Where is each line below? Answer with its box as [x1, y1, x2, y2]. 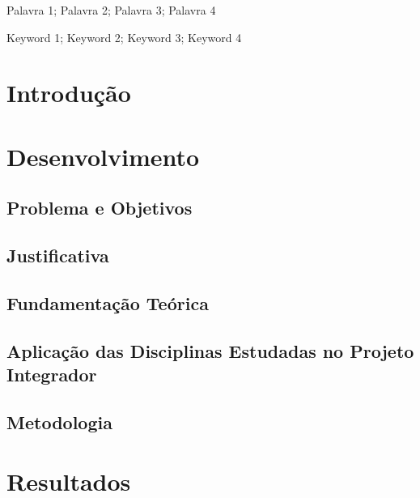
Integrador [6, 362, 97, 387]
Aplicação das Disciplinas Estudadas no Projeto [6, 338, 414, 363]
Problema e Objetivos [6, 195, 193, 220]
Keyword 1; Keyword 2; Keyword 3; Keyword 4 [6, 28, 242, 45]
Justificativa [6, 243, 109, 268]
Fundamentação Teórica [6, 290, 209, 315]
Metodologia [6, 409, 112, 434]
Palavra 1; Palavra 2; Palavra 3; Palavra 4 [6, 2, 216, 18]
